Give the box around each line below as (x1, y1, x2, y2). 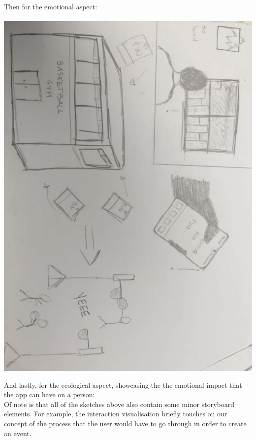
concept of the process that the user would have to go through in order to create (4, 418, 247, 429)
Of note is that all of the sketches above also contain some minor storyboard (4, 399, 234, 409)
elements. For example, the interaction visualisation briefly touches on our (4, 408, 227, 419)
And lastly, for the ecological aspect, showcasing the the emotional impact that (4, 379, 242, 390)
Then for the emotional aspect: (4, 1, 97, 11)
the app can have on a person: (4, 389, 95, 400)
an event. (4, 428, 32, 438)
